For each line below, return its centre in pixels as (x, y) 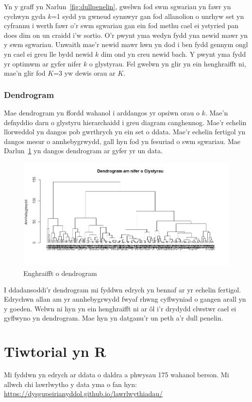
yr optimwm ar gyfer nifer (43, 63)
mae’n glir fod (25, 73)
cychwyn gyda (25, 16)
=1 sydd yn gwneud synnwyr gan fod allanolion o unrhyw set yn (148, 16)
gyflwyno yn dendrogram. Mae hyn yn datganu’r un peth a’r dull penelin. (114, 318)
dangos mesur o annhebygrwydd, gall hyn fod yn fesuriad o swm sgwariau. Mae (122, 141)
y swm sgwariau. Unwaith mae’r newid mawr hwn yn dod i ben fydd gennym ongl (126, 44)
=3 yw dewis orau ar (84, 73)
